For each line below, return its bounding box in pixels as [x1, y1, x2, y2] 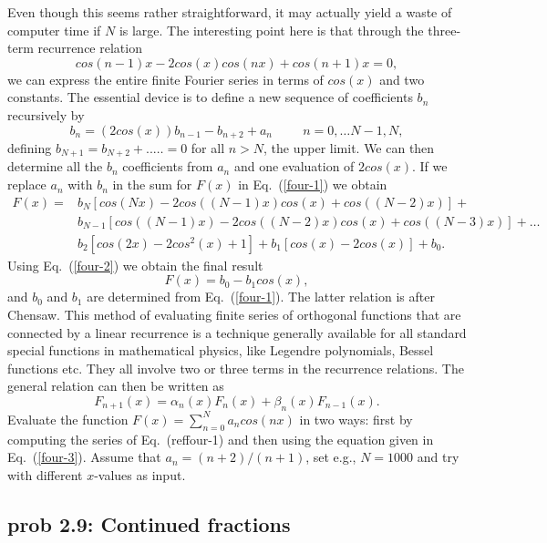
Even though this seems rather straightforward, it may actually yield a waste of [7, 3, 452, 21]
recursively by [7, 105, 85, 124]
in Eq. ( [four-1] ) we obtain [238, 175, 387, 194]
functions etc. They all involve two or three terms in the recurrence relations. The [7, 358, 464, 377]
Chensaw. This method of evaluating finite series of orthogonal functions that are [7, 304, 461, 323]
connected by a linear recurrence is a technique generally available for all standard [7, 323, 467, 342]
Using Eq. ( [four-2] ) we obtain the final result [7, 255, 263, 274]
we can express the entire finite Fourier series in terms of [7, 69, 324, 88]
